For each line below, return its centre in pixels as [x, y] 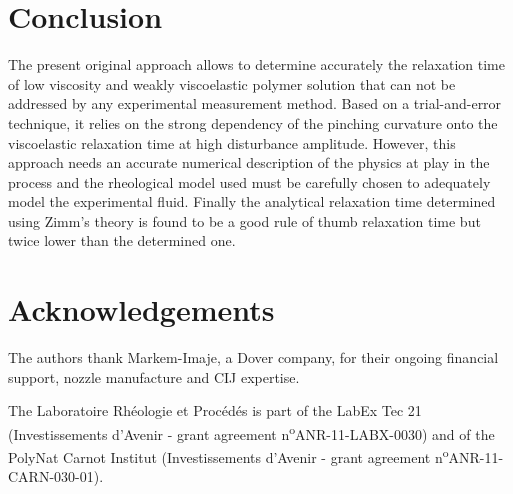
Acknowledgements [141, 309]
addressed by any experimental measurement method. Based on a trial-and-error [255, 103]
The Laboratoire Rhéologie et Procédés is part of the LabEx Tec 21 [215, 410]
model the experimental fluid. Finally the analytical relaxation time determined [252, 201]
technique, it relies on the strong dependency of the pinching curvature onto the [253, 122]
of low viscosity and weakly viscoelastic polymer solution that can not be [232, 83]
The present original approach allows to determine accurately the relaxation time [256, 64]
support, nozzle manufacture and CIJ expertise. [154, 376]
